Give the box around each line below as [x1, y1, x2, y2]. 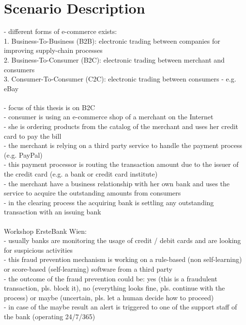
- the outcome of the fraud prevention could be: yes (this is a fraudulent [4, 273, 217, 283]
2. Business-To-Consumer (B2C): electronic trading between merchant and [4, 54, 225, 65]
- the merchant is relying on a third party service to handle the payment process [4, 140, 243, 150]
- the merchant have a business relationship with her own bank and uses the [4, 178, 230, 188]
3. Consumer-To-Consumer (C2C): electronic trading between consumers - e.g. [4, 74, 236, 84]
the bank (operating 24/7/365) [4, 311, 95, 321]
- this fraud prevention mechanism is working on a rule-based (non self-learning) [4, 254, 242, 264]
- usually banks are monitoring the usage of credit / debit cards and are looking [4, 235, 241, 245]
